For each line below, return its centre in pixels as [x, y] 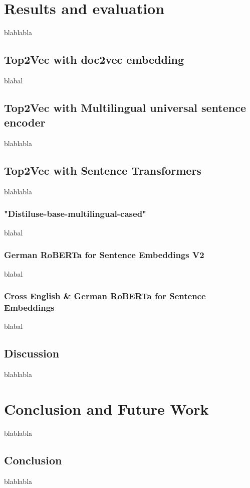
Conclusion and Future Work [106, 408]
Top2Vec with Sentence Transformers [103, 170]
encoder [25, 122]
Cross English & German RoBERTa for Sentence [105, 296]
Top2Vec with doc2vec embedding [94, 59]
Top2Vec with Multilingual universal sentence [125, 107]
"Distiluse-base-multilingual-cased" [75, 214]
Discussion [32, 353]
